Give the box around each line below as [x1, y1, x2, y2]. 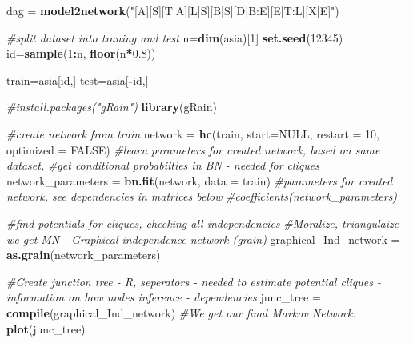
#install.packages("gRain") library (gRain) [6, 98, 217, 115]
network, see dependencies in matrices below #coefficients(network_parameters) [6, 188, 398, 205]
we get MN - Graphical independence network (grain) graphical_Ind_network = [6, 230, 400, 247]
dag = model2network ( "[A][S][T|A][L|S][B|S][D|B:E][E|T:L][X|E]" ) [6, 2, 339, 18]
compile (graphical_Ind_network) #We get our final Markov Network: [6, 304, 356, 321]
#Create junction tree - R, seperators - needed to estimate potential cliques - [6, 273, 381, 289]
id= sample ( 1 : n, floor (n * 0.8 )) [6, 45, 156, 62]
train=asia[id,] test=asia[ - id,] [6, 71, 149, 88]
